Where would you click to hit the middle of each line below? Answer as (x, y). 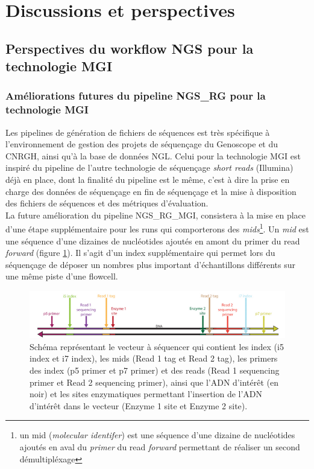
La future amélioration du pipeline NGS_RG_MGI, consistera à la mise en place (156, 215)
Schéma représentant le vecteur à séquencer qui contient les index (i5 (157, 346)
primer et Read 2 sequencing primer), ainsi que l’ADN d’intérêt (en (154, 382)
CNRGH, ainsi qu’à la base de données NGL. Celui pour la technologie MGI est (153, 155)
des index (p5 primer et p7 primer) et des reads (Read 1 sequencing (155, 370)
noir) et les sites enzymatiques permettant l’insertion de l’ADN (146, 394)
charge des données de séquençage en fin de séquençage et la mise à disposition (151, 191)
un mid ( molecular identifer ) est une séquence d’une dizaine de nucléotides (157, 435)
